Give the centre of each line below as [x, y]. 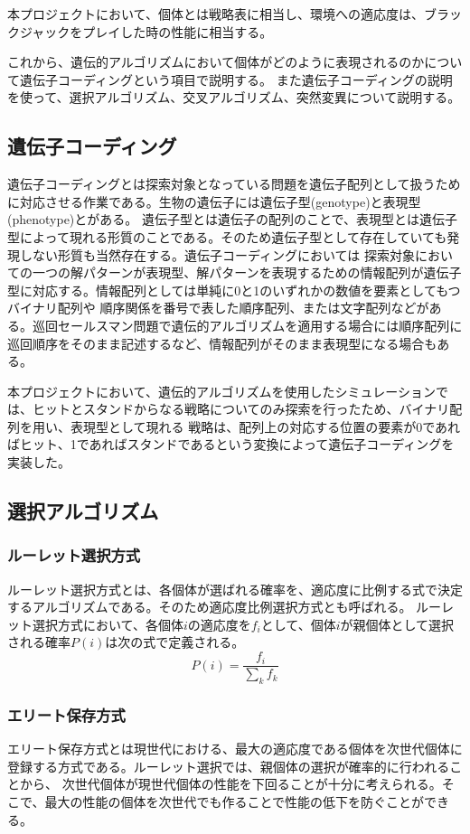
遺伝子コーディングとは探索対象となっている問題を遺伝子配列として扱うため [234, 184]
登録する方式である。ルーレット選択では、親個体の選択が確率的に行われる [229, 766]
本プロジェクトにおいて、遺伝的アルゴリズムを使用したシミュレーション [221, 391]
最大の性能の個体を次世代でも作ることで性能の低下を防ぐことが [235, 801]
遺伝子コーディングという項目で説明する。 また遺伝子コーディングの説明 [236, 79]
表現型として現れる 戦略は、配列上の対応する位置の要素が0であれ [265, 426]
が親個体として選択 [397, 624]
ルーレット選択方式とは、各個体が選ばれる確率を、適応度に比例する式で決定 [235, 589]
